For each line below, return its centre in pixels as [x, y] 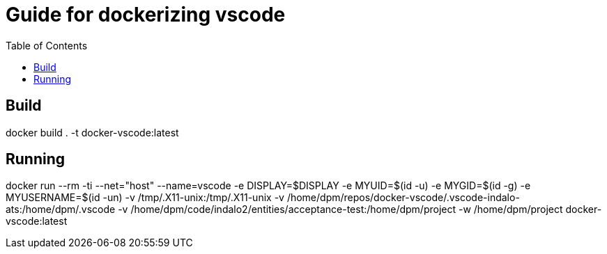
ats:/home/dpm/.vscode [61, 209]
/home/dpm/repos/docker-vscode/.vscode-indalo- [403, 198]
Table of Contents [47, 45]
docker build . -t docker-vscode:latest [92, 132]
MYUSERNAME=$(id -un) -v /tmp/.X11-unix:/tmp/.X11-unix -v [145, 198]
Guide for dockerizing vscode [146, 15]
